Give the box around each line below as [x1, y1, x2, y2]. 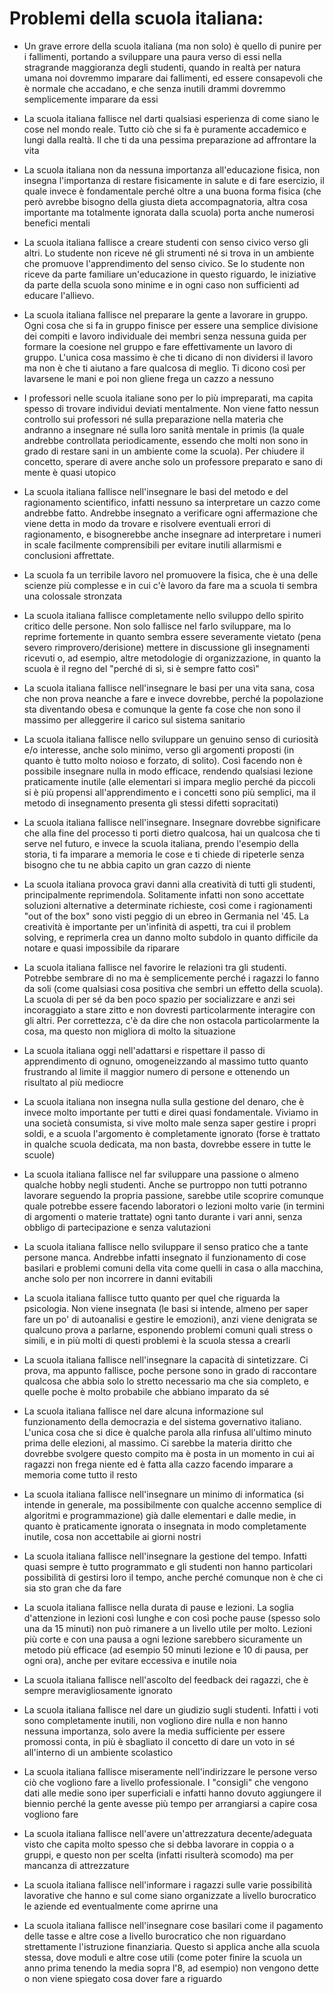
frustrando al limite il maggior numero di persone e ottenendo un [23, 1065, 291, 1077]
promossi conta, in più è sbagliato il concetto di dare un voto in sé [23, 1735, 296, 1747]
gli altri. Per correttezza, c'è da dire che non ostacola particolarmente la [23, 1014, 320, 1026]
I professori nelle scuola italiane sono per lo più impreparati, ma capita [23, 392, 314, 404]
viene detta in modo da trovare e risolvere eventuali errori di [23, 517, 271, 529]
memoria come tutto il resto [23, 1468, 138, 1481]
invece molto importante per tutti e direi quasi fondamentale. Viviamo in [23, 1106, 319, 1118]
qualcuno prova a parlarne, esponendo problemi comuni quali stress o [23, 1323, 314, 1336]
